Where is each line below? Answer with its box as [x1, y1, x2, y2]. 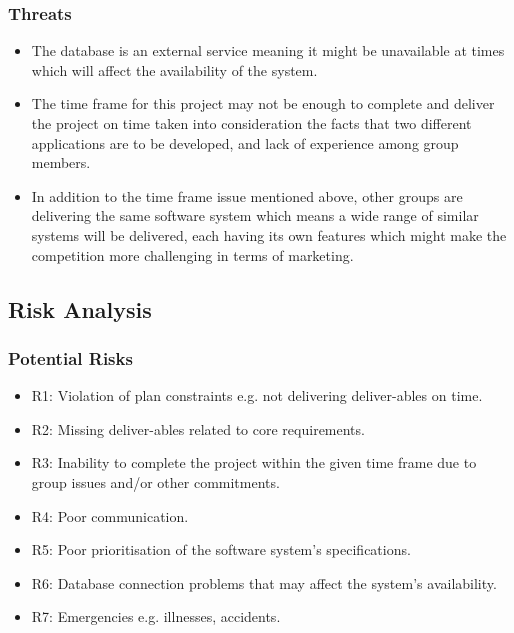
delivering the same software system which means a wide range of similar [31, 205, 479, 226]
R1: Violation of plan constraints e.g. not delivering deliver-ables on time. [31, 385, 483, 406]
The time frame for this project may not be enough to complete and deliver [31, 93, 495, 114]
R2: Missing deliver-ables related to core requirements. [31, 418, 365, 439]
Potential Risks [8, 345, 133, 370]
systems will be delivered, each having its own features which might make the [31, 224, 507, 245]
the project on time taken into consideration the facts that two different [31, 113, 472, 133]
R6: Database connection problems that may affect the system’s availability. [31, 572, 497, 593]
